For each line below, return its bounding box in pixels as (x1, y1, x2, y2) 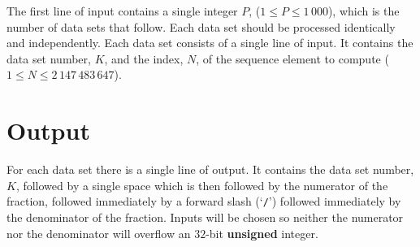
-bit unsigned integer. (206, 224, 318, 241)
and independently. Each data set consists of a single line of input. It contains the (6, 34, 414, 51)
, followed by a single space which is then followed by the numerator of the (15, 176, 388, 193)
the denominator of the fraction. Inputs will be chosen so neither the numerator (6, 208, 404, 225)
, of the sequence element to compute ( (196, 50, 389, 67)
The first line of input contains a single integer (6, 2, 238, 19)
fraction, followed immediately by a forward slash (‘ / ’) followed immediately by (6, 193, 401, 210)
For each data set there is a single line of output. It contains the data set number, (6, 161, 414, 178)
